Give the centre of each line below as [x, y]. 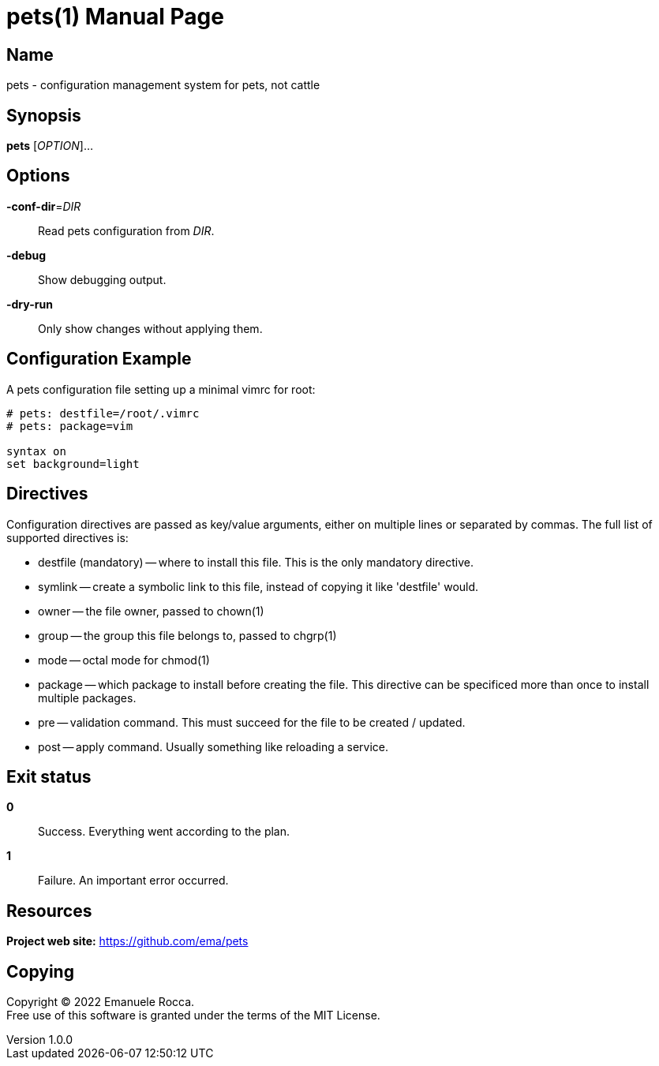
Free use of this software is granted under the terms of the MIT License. [193, 1016]
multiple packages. [87, 698]
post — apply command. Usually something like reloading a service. [213, 746]
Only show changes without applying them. [150, 328]
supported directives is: [67, 537]
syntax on [36, 451]
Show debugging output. [102, 279]
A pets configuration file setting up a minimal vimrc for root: [161, 389]
